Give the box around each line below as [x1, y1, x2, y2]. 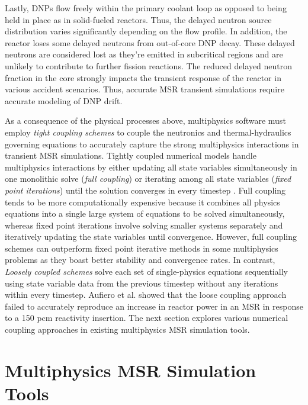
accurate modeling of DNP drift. [5, 94, 123, 107]
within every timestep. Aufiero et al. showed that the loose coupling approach [5, 288, 287, 301]
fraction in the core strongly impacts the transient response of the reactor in [5, 71, 281, 83]
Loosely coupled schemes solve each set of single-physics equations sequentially [5, 265, 288, 278]
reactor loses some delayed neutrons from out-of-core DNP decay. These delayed [5, 36, 295, 49]
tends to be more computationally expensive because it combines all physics [5, 195, 280, 208]
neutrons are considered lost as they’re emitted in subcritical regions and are [5, 48, 283, 60]
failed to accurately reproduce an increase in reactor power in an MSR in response [5, 300, 303, 312]
